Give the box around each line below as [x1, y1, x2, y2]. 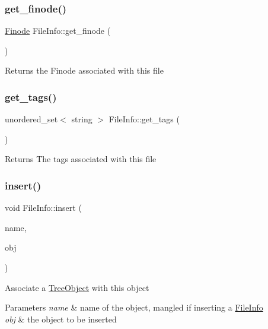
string [71, 113, 92, 125]
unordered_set [5, 113, 58, 125]
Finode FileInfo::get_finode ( [5, 24, 111, 37]
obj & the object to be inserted [5, 312, 117, 325]
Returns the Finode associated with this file [5, 64, 164, 77]
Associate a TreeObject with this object [5, 281, 149, 293]
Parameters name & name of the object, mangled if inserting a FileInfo [5, 301, 263, 314]
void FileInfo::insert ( [5, 201, 82, 214]
